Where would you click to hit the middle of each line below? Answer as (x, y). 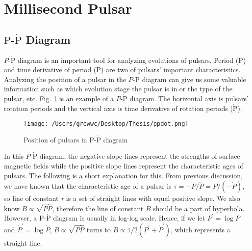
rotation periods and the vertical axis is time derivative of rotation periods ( (118, 108)
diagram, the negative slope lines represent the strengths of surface (140, 156)
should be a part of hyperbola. (199, 208)
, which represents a (201, 229)
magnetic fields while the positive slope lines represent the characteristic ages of (124, 165)
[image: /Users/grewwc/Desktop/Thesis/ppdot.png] (106, 124)
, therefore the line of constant (98, 208)
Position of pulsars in (55, 139)
